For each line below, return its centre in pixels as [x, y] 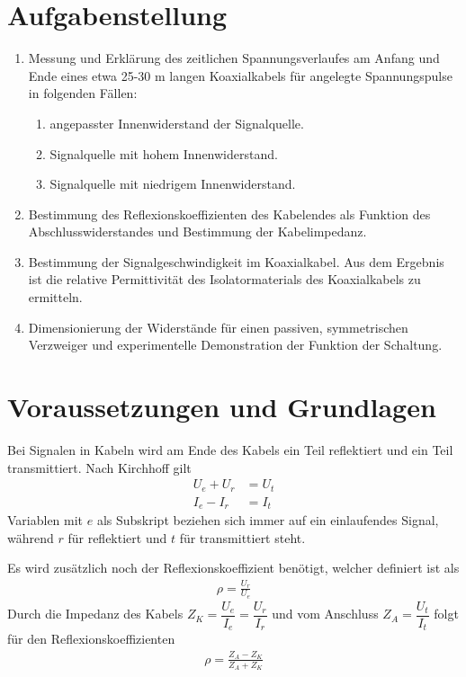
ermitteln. [55, 297]
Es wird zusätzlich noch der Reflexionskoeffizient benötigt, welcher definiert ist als [233, 568]
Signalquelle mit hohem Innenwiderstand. [164, 153]
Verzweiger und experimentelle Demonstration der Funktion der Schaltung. [235, 345]
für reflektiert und [117, 537]
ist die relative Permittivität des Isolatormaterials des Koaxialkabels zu [224, 279]
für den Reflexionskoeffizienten [91, 639]
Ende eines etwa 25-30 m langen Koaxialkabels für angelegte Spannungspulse [240, 75]
